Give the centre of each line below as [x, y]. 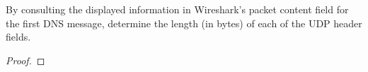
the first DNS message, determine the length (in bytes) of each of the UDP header [184, 23]
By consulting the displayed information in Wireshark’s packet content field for [177, 9]
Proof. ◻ [25, 60]
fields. [18, 37]
